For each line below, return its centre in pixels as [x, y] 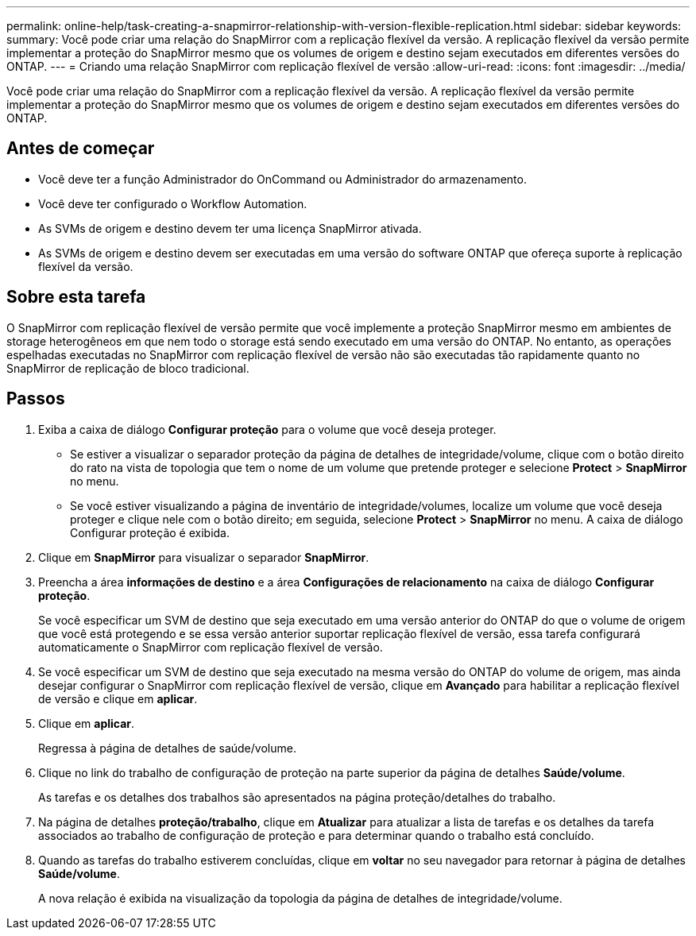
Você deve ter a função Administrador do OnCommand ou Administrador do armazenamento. [282, 179]
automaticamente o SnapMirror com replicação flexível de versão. [211, 647]
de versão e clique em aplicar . [118, 698]
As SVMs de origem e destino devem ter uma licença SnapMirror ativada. [230, 228]
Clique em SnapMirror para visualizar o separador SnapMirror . [204, 557]
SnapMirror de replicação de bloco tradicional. [128, 368]
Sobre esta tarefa [76, 297]
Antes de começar [81, 149]
